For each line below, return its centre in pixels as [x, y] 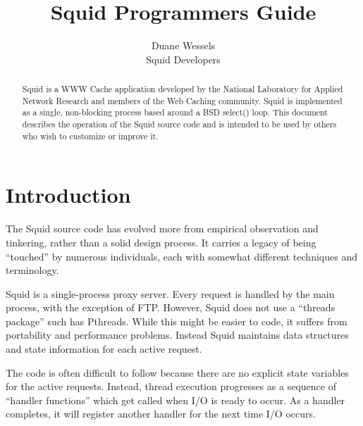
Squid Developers [183, 59]
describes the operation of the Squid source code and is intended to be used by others [179, 124]
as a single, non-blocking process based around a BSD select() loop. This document [175, 112]
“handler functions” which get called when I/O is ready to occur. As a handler [176, 400]
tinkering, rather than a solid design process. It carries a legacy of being [161, 242]
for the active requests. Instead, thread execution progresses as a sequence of [171, 386]
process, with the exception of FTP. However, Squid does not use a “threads [171, 307]
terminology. [32, 270]
